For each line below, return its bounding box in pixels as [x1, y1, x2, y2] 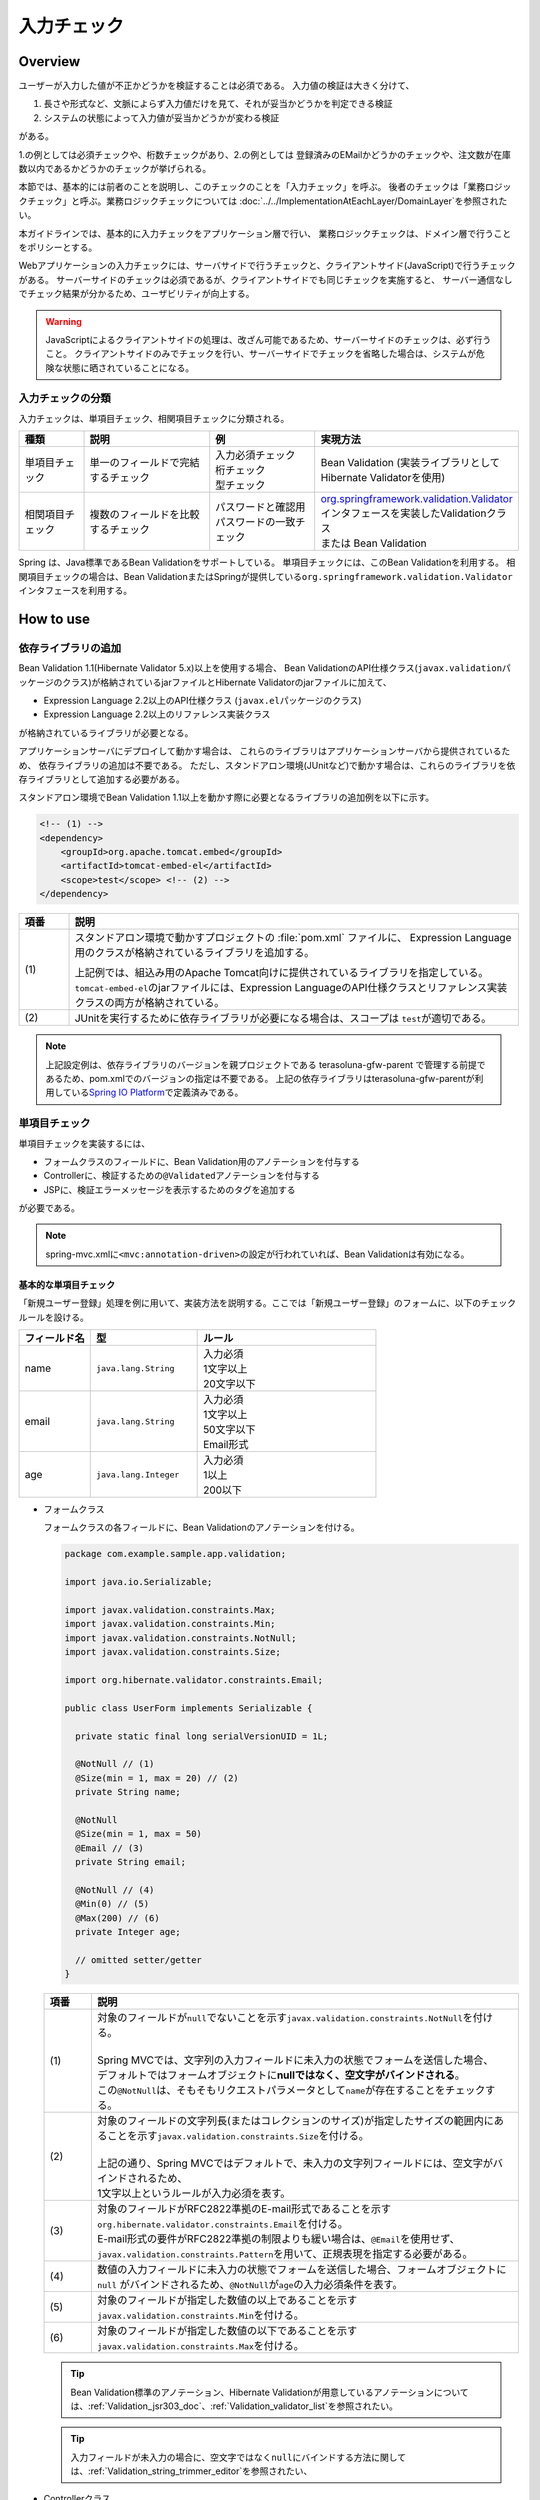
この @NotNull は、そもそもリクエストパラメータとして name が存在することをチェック [96, 2083, 486, 2097]
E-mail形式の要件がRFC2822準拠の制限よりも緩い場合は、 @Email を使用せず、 [96, 2232, 460, 2246]
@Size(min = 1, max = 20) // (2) [75, 1772, 239, 1784]
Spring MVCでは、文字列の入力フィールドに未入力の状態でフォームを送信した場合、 [96, 2053, 494, 2067]
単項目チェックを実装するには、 [18, 1137, 150, 1149]
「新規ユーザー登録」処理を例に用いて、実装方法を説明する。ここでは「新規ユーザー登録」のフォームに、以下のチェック [18, 1297, 517, 1309]
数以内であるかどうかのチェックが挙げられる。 [18, 163, 212, 175]
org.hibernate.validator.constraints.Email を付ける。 [96, 2217, 349, 2231]
